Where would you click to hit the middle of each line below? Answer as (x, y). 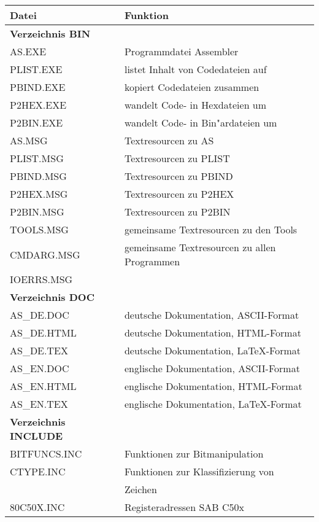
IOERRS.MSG (41, 279)
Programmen (152, 261)
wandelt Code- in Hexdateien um (195, 105)
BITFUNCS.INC (46, 454)
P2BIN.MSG (37, 212)
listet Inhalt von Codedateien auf (195, 69)
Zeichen (140, 489)
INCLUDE (37, 436)
